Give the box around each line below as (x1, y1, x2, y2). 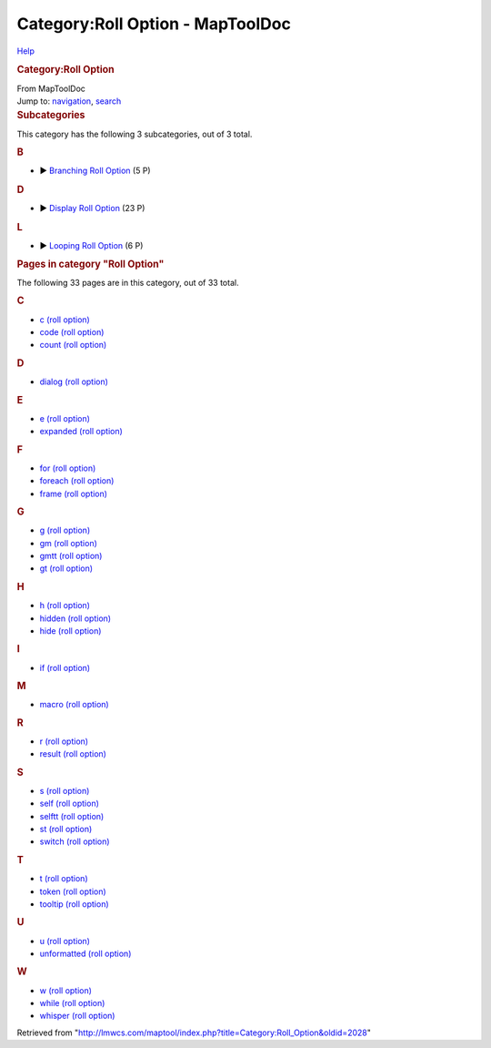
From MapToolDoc (16, 83, 86, 94)
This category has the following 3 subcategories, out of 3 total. (16, 128, 253, 139)
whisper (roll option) (39, 1011, 115, 1022)
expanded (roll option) (39, 426, 123, 437)
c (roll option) (39, 314, 90, 325)
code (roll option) (39, 327, 105, 338)
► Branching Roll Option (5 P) (39, 165, 151, 177)
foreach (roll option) (39, 475, 115, 486)
